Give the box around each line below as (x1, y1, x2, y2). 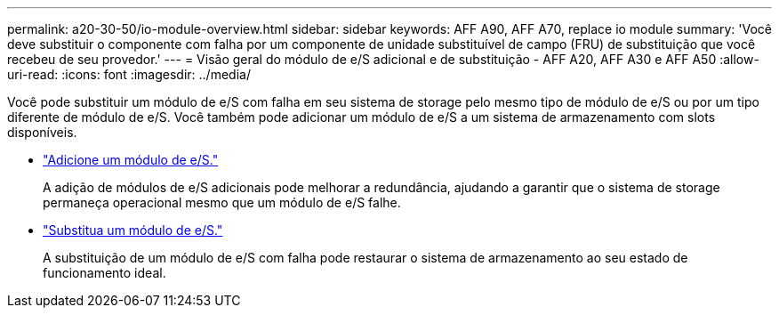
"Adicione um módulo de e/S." (43, 152, 219, 167)
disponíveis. (7, 125, 77, 140)
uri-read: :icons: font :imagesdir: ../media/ (7, 67, 251, 82)
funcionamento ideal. (43, 265, 166, 280)
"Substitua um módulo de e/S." (43, 222, 223, 238)
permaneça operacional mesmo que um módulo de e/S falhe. (43, 195, 401, 210)
